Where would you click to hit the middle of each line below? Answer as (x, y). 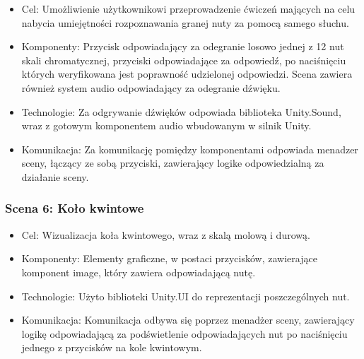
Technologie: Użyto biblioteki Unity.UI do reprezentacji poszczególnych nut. (186, 296)
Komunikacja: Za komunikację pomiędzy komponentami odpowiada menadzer (190, 149)
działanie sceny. (55, 176)
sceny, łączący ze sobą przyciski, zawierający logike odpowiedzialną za (173, 163)
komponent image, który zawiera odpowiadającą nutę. (139, 272)
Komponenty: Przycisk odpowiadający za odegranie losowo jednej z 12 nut (183, 46)
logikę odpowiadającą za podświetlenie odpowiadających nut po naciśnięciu (184, 333)
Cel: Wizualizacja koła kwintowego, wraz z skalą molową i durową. (166, 234)
